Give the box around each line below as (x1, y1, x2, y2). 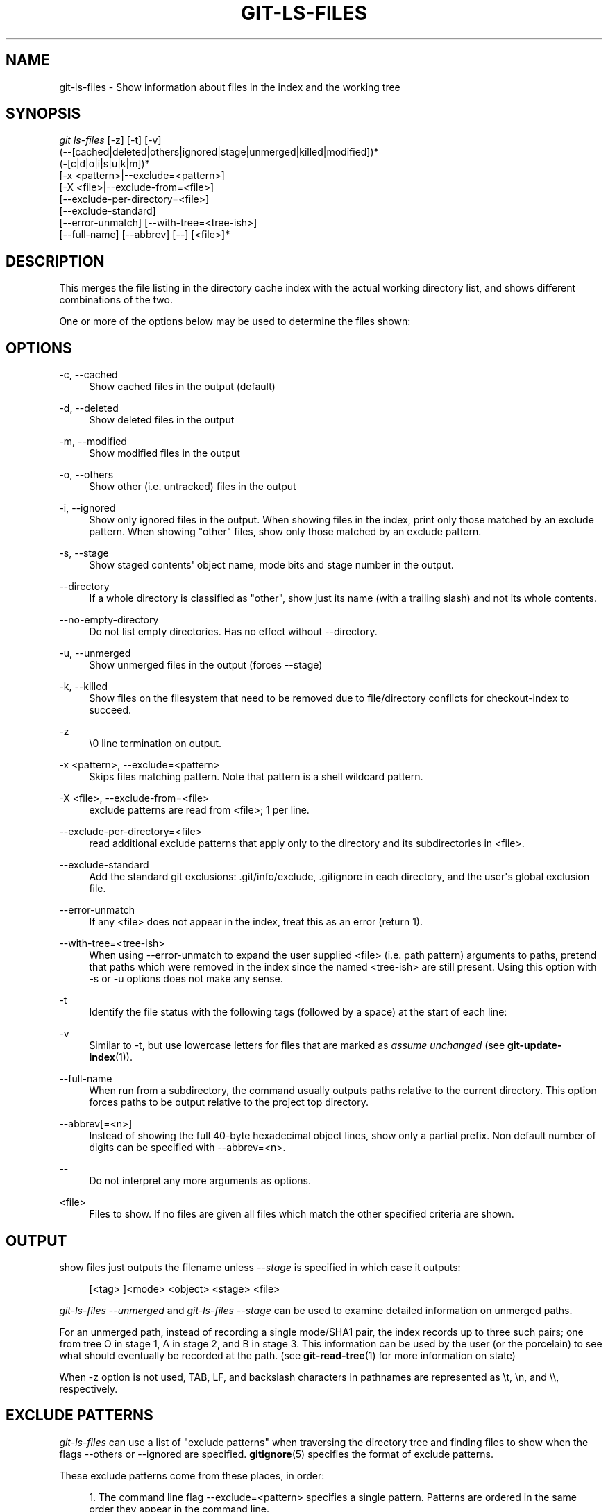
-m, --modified (59, 435, 127, 448)
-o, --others (59, 469, 114, 481)
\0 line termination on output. (89, 737, 222, 750)
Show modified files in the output (89, 447, 240, 460)
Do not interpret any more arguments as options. (89, 1175, 312, 1187)
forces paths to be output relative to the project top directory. (89, 1096, 369, 1109)
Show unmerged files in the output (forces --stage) (89, 659, 323, 671)
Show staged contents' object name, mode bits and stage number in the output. (89, 559, 454, 571)
